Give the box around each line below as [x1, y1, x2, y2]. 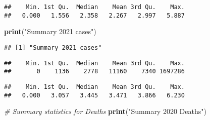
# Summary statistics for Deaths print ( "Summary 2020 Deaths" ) [4, 106, 206, 116]
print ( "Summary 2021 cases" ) [4, 26, 96, 37]
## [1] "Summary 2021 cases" [4, 44, 102, 51]
